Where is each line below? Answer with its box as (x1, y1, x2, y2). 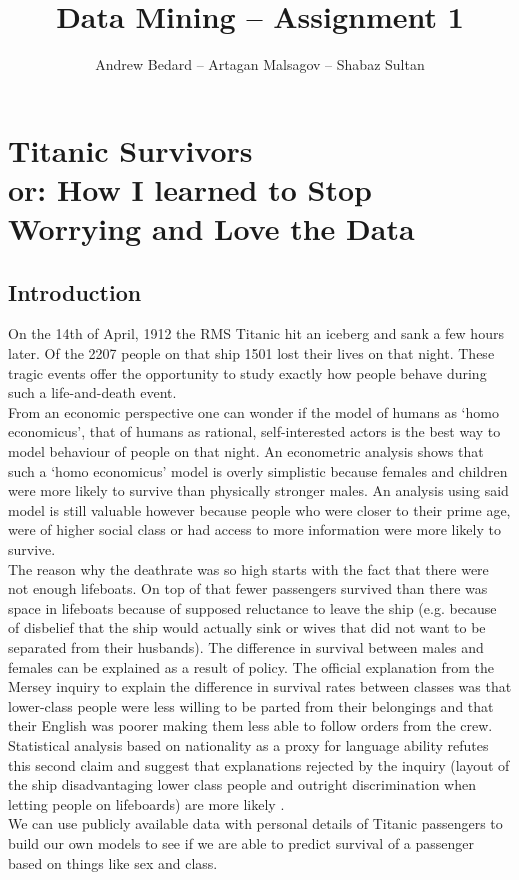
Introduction (8, 276, 142, 307)
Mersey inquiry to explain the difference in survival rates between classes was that (8, 676, 512, 697)
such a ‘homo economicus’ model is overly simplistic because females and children (8, 460, 508, 481)
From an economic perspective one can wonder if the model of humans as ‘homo (8, 401, 499, 422)
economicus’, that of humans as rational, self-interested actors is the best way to (8, 421, 501, 442)
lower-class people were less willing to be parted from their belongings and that (8, 695, 494, 716)
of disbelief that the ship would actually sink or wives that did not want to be (8, 617, 486, 638)
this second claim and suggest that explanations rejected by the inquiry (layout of (8, 754, 510, 775)
